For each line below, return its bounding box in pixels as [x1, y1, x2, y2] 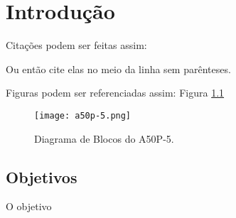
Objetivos [6, 165, 77, 187]
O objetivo [6, 199, 52, 214]
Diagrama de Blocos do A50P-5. [34, 131, 174, 146]
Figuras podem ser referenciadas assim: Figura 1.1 [6, 85, 225, 100]
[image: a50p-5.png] [34, 110, 132, 121]
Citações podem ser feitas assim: [6, 38, 147, 53]
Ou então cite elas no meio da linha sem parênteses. [6, 61, 231, 76]
